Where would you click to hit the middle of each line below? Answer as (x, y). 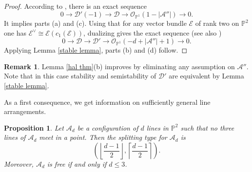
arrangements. (25, 111)
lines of (15, 137)
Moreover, (19, 164)
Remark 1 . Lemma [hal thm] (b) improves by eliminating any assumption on (119, 66)
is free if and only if (77, 164)
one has (15, 32)
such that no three (207, 127)
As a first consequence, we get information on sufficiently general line (107, 102)
